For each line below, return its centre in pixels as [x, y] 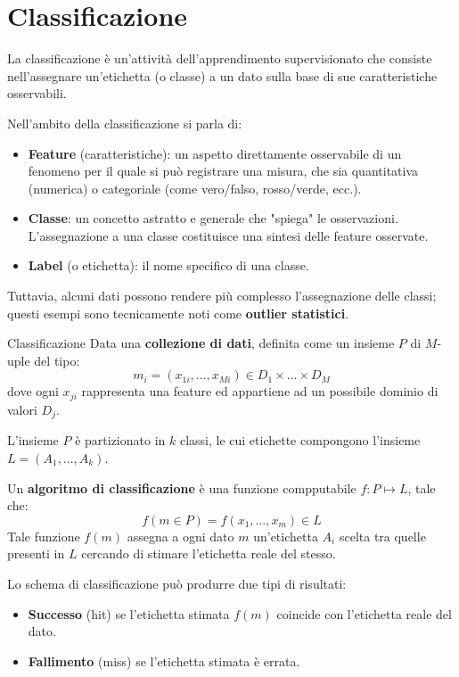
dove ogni [33, 391]
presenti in [36, 553]
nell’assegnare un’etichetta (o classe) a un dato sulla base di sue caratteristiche [222, 75]
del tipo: [57, 360]
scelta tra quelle [382, 536]
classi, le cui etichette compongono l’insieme [300, 440]
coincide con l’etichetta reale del [364, 613]
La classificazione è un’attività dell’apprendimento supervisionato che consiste [220, 58]
